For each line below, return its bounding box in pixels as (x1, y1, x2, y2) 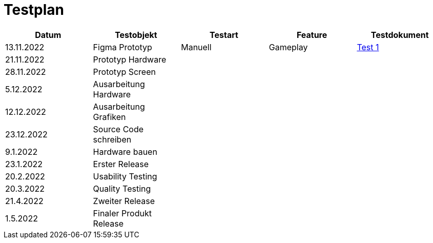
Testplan (4, 1, 65, 18)
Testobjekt (115, 29, 157, 40)
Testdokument (370, 29, 429, 40)
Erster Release (93, 158, 149, 169)
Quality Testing (93, 183, 151, 194)
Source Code (93, 124, 144, 134)
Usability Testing (93, 171, 157, 181)
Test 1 (357, 42, 379, 52)
